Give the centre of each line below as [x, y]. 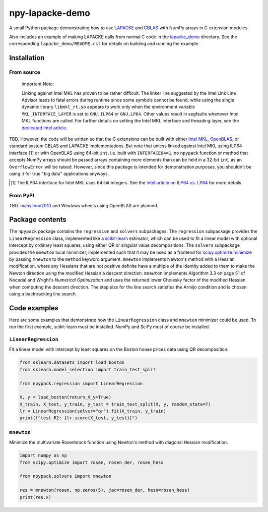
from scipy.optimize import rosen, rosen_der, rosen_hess [92, 462]
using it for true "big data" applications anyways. [59, 173]
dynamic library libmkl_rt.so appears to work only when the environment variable [108, 107]
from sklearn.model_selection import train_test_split [88, 370]
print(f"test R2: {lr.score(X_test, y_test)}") [78, 418]
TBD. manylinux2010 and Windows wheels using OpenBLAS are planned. [84, 205]
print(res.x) [35, 497]
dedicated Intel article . [44, 128]
